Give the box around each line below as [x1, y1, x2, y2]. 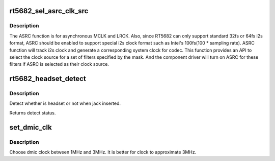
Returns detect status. [9, 109, 56, 116]
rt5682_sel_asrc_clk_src [9, 7, 89, 15]
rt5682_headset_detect [9, 74, 86, 83]
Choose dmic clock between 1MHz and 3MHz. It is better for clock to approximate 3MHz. [9, 149, 197, 155]
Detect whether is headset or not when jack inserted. [9, 100, 121, 106]
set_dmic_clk [9, 123, 52, 132]
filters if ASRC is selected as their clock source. [9, 61, 109, 67]
